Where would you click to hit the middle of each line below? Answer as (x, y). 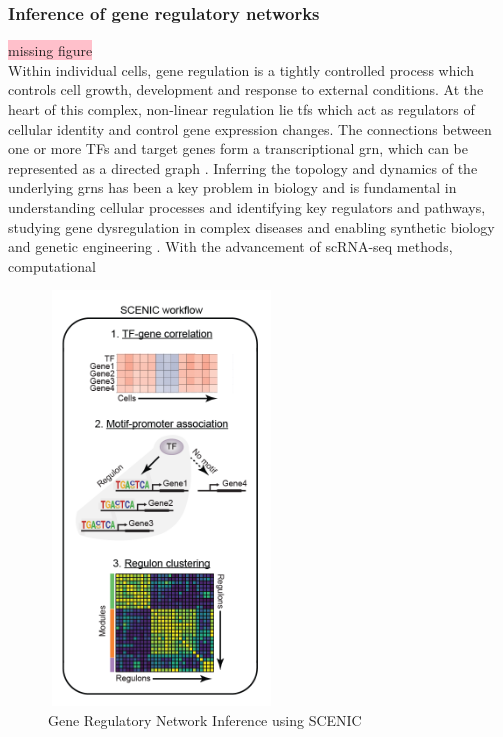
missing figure (50, 50)
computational (52, 265)
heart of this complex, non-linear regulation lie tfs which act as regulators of (241, 109)
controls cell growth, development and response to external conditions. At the (246, 89)
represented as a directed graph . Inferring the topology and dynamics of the (243, 167)
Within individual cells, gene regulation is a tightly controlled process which (241, 69)
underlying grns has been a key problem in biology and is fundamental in (232, 187)
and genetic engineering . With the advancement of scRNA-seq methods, (230, 246)
